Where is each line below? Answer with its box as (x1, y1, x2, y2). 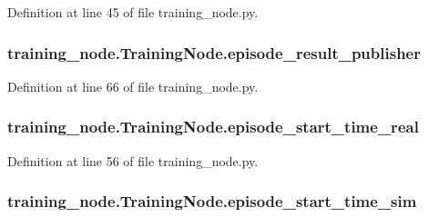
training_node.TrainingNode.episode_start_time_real (7, 115, 419, 138)
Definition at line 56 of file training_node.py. (7, 151, 259, 170)
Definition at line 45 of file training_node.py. (7, 3, 259, 21)
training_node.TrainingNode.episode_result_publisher (7, 41, 421, 64)
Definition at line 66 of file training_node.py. (7, 76, 259, 95)
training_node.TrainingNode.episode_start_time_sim (7, 190, 417, 212)
